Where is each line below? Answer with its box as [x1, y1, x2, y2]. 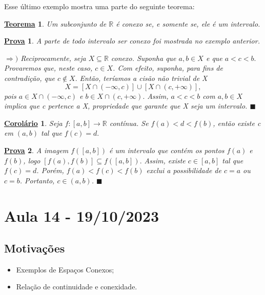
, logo [23, 155, 40, 165]
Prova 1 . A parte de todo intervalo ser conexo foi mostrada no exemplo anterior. [4, 35, 260, 46]
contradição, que [4, 72, 55, 83]
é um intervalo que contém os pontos [109, 144, 225, 155]
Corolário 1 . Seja [4, 117, 63, 128]
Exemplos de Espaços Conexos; [16, 264, 114, 275]
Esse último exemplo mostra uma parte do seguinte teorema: [4, 1, 195, 11]
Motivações [4, 240, 65, 256]
